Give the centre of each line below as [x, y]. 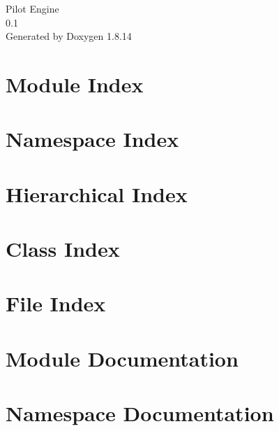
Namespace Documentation [140, 413]
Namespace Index [92, 139]
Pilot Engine [32, 8]
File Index [56, 303]
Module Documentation [122, 358]
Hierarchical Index [97, 193]
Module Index [75, 84]
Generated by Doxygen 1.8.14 [69, 36]
